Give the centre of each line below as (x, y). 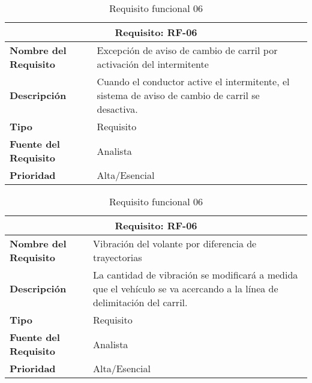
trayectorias (118, 257)
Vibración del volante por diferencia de (175, 243)
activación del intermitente (153, 64)
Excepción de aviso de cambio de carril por (187, 50)
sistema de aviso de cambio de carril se (178, 95)
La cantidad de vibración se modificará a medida (196, 275)
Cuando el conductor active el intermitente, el (193, 81)
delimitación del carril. (140, 302)
